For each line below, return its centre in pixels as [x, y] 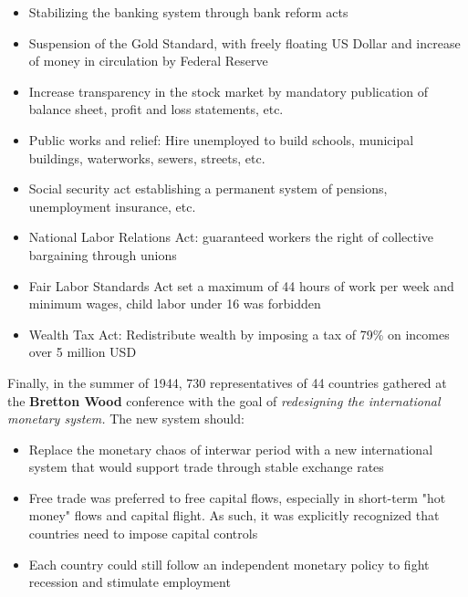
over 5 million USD [83, 352]
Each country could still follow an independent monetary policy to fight [229, 564]
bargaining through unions [103, 254]
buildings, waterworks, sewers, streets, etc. [147, 157]
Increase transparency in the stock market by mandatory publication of [228, 91]
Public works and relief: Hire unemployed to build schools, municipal [221, 139]
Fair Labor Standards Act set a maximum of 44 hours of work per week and [241, 285]
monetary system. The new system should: [126, 419]
